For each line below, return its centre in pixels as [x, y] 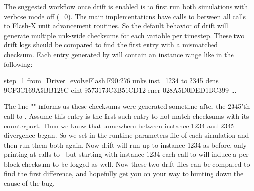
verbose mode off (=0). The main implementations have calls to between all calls [125, 16]
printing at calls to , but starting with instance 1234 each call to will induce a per [126, 154]
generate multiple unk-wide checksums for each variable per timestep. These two [124, 35]
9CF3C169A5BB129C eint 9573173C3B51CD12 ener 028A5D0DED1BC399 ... [120, 90]
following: [18, 64]
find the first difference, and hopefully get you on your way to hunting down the [124, 173]
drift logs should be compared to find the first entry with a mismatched [111, 45]
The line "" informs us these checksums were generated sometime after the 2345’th [127, 106]
